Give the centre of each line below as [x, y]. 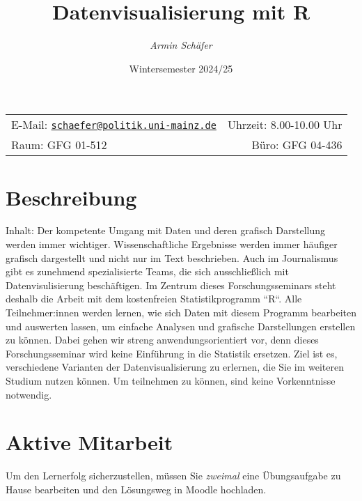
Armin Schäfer [181, 45]
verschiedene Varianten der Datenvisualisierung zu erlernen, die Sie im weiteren [175, 367]
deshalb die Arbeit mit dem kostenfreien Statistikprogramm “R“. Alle [154, 299]
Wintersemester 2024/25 [181, 68]
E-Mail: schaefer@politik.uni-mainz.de [114, 125]
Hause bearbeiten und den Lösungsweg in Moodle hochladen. [136, 489]
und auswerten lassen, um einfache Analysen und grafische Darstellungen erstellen [181, 326]
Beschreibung [71, 197]
